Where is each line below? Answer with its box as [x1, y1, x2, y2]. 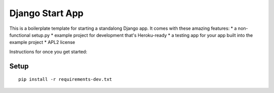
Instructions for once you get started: [9, 49, 87, 55]
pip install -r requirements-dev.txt [18, 76, 113, 82]
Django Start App [9, 8, 84, 19]
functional [9, 32, 30, 38]
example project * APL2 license [9, 39, 76, 45]
